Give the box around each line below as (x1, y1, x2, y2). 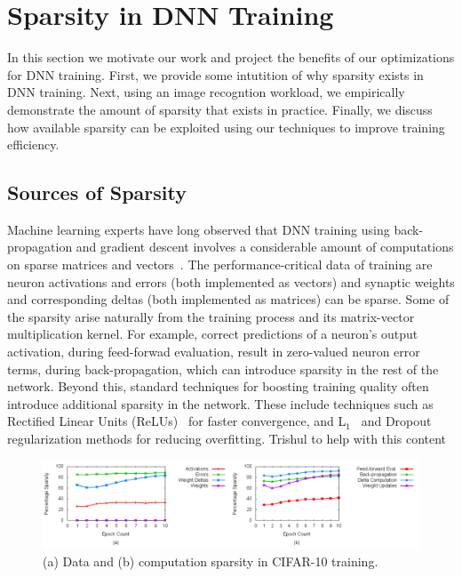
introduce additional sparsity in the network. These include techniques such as (7, 394, 434, 413)
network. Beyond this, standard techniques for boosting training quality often (7, 377, 429, 396)
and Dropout (361, 412, 432, 430)
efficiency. (7, 135, 60, 154)
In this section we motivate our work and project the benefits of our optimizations (7, 48, 455, 67)
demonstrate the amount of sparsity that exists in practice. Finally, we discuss (7, 100, 433, 118)
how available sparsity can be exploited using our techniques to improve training (7, 117, 445, 136)
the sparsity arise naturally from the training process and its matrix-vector (7, 307, 415, 325)
